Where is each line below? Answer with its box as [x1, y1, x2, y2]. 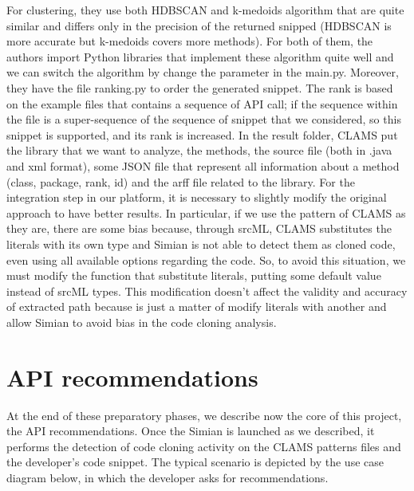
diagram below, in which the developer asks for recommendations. [6, 469, 329, 485]
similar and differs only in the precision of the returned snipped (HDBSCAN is [6, 17, 392, 33]
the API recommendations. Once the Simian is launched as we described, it [6, 422, 375, 439]
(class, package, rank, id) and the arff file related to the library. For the [6, 173, 355, 190]
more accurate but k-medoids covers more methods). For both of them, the [6, 33, 373, 49]
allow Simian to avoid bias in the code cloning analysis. [6, 313, 277, 330]
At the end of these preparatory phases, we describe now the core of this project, [6, 407, 402, 423]
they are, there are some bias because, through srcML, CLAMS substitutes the [6, 220, 392, 237]
